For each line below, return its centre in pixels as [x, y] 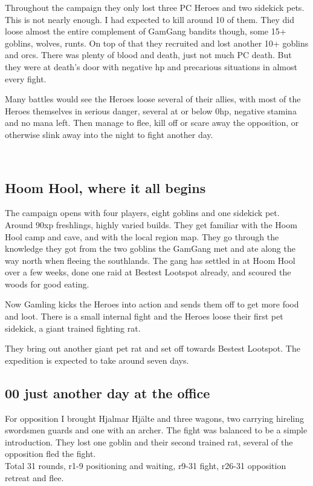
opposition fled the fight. [50, 454]
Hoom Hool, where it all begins [105, 187]
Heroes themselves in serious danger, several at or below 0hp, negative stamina [151, 110]
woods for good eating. [47, 284]
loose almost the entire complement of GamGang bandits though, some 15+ [146, 31]
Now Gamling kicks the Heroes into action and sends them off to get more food [152, 304]
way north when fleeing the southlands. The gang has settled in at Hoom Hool [150, 260]
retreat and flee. [34, 477]
